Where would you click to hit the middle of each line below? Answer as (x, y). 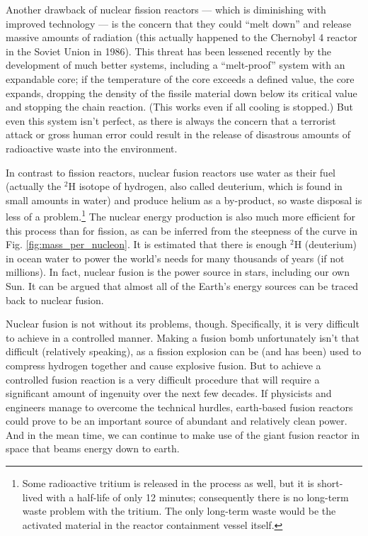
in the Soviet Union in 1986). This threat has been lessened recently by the (169, 51)
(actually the (34, 186)
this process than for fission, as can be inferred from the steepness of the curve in (182, 230)
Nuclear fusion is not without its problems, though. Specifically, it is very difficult (183, 324)
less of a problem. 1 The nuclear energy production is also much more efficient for (181, 215)
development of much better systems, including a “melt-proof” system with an (176, 65)
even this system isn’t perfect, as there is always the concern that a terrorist (171, 120)
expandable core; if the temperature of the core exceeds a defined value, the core (180, 78)
